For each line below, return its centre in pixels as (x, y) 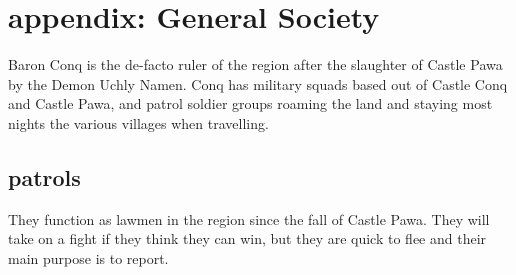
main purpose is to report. (88, 257)
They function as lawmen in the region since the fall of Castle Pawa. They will (249, 218)
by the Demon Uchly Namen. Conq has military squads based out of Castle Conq (258, 83)
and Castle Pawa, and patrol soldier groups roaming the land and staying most (250, 103)
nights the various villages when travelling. (138, 122)
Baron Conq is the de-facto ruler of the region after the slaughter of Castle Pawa (255, 64)
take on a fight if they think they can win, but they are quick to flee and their (247, 238)
